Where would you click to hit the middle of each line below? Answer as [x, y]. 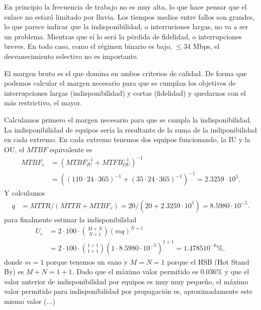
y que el [237, 271]
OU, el [14, 149]
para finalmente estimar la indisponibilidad [70, 219]
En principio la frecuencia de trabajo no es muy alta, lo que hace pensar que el [125, 7]
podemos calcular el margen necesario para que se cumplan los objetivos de [120, 83]
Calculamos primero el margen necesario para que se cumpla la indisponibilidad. [128, 119]
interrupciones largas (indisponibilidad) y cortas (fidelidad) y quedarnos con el [125, 92]
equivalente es [71, 149]
